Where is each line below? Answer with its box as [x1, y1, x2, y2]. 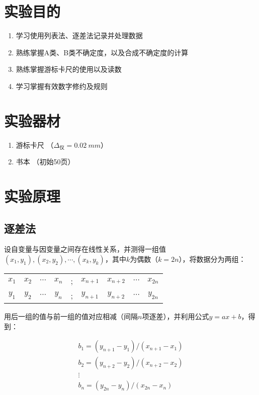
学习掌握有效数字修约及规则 [16, 80, 108, 91]
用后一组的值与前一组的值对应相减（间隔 [4, 311, 138, 321]
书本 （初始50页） [16, 156, 75, 167]
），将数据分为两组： [179, 253, 246, 264]
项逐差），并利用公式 [142, 311, 209, 321]
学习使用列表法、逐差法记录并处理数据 [16, 30, 143, 41]
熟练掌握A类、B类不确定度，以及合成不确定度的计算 [16, 47, 189, 57]
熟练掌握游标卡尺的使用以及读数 [16, 64, 122, 74]
